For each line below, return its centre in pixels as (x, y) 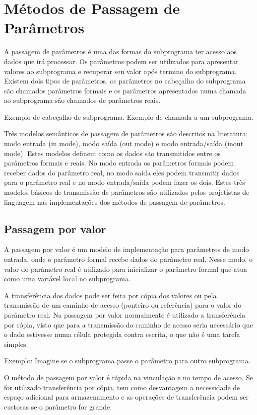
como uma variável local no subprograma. (67, 279)
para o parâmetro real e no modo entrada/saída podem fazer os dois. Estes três (125, 182)
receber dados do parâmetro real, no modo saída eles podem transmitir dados (122, 172)
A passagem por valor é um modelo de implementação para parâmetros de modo (127, 249)
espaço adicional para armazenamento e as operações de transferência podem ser (126, 397)
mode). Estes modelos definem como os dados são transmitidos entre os (112, 153)
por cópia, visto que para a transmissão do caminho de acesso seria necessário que (128, 324)
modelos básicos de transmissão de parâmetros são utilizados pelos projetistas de (127, 192)
